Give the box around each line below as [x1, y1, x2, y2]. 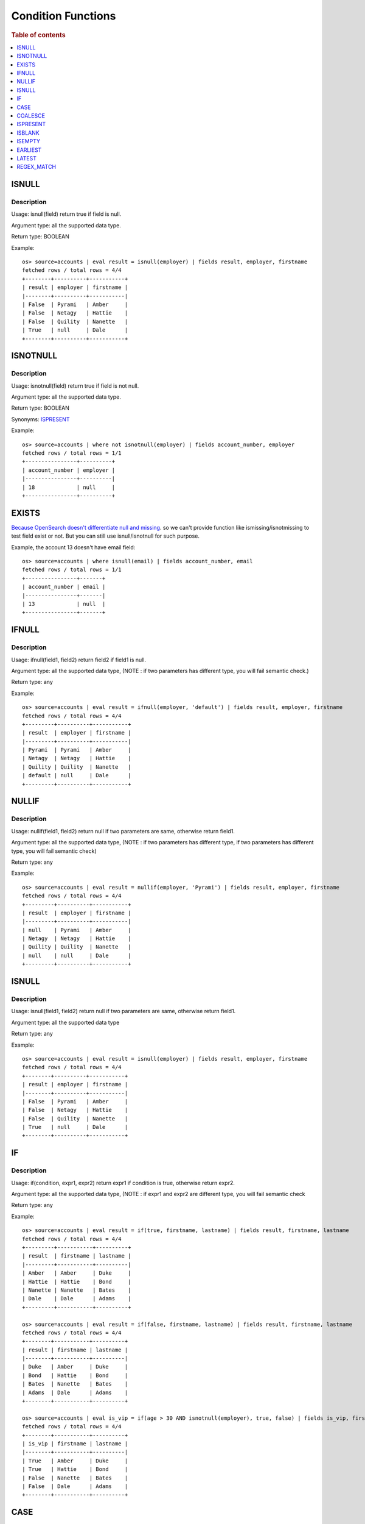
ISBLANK [16, 129, 40, 137]
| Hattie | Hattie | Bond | [22, 1278, 131, 1285]
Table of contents [11, 30, 66, 39]
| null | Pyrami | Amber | [22, 927, 131, 933]
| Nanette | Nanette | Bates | [22, 1286, 131, 1294]
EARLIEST [16, 146, 42, 154]
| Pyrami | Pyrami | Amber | [22, 747, 131, 753]
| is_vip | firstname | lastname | [22, 1440, 128, 1447]
